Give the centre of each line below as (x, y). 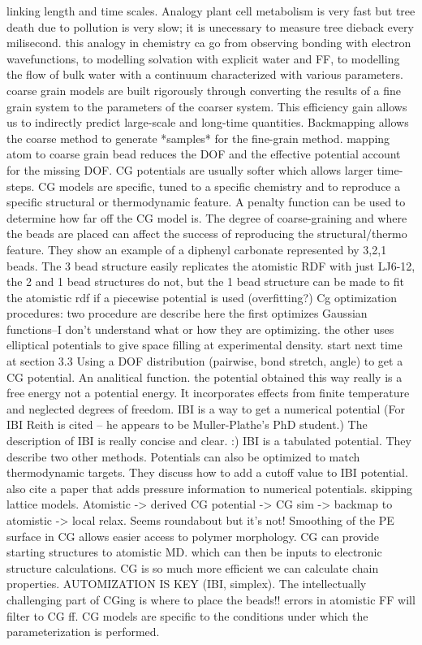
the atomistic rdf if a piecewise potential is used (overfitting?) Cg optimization (202, 297)
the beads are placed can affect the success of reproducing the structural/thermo (207, 234)
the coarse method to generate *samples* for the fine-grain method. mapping (198, 138)
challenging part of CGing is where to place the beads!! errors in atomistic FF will (211, 599)
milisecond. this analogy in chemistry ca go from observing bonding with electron (209, 43)
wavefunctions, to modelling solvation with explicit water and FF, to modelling (203, 58)
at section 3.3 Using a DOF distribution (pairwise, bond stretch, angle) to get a (205, 361)
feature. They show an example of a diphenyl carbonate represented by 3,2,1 (197, 249)
